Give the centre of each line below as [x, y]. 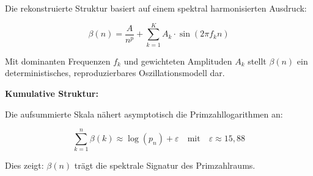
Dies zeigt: [24, 165]
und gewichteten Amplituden [178, 61]
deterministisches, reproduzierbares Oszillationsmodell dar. [115, 73]
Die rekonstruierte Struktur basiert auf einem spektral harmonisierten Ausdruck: [156, 8]
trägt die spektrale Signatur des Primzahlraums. [165, 165]
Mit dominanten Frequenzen [58, 61]
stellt [257, 61]
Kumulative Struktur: [52, 93]
